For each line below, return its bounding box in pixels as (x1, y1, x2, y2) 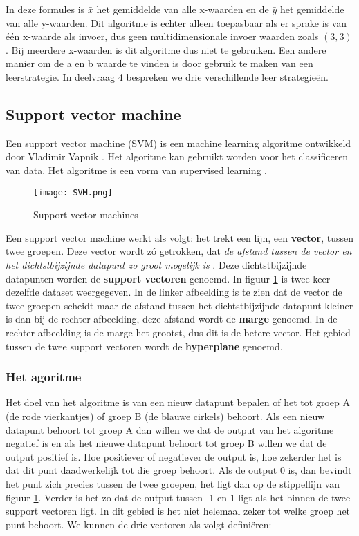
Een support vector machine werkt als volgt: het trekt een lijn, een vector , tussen (6, 230, 354, 245)
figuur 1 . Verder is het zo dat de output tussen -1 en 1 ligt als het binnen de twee (6, 490, 351, 504)
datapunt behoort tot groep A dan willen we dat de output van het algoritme (6, 422, 334, 437)
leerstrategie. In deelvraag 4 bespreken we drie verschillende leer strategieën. (6, 69, 329, 84)
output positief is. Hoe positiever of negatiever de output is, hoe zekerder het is (6, 449, 342, 463)
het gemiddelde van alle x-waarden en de (96, 2, 269, 16)
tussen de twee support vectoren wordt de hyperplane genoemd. (6, 338, 283, 353)
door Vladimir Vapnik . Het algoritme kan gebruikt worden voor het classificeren (6, 149, 349, 164)
